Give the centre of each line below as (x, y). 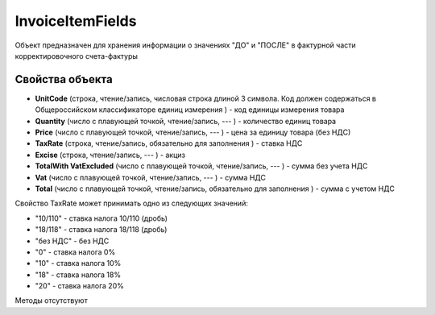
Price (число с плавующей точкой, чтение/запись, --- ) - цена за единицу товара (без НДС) (193, 132)
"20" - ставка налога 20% (79, 286)
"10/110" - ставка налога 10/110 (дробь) (101, 218)
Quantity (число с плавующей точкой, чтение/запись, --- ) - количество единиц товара (186, 121)
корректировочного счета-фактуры (77, 56)
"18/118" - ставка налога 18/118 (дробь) (101, 230)
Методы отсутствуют (51, 300)
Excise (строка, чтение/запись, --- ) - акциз (110, 155)
